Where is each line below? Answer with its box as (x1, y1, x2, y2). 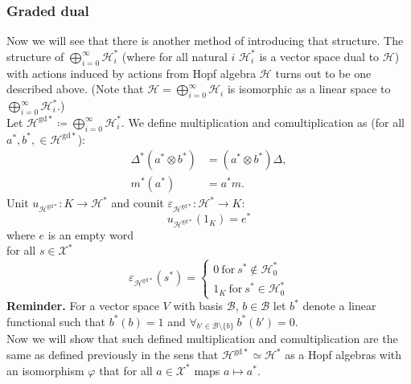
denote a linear (302, 297, 376, 314)
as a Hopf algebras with (285, 346, 402, 363)
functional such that (6, 313, 105, 329)
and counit (111, 194, 164, 211)
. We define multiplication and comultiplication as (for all (121, 113, 405, 130)
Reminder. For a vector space (6, 297, 159, 314)
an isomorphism (6, 362, 84, 378)
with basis (173, 297, 224, 314)
